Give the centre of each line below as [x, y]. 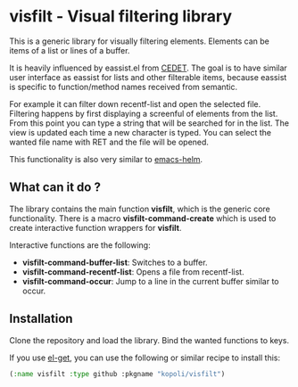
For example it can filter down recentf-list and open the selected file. [135, 103]
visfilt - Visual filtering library [120, 16]
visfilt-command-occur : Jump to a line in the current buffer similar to [150, 281]
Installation [41, 319]
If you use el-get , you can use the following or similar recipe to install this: [145, 358]
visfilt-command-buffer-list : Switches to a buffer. [115, 262]
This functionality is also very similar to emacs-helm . [106, 159]
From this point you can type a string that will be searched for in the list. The [149, 123]
